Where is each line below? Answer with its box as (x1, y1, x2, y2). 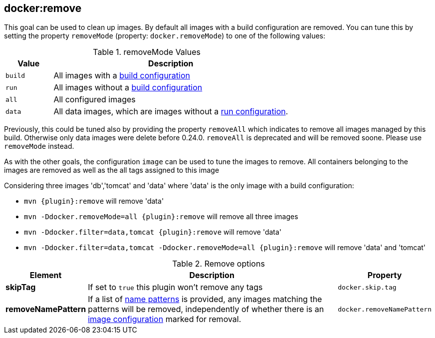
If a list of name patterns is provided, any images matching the (88, 294, 322, 305)
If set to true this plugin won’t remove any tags (88, 282, 263, 293)
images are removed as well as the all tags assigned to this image (4, 166, 219, 175)
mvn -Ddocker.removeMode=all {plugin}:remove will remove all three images (24, 212, 298, 221)
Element (29, 270, 62, 281)
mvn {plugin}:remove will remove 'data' (24, 197, 164, 206)
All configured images (53, 94, 136, 105)
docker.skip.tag (338, 283, 397, 291)
